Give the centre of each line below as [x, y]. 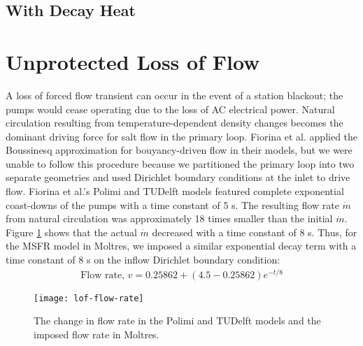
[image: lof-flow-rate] [89, 298]
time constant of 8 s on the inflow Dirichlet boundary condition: [143, 260]
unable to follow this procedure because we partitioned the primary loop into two [180, 163]
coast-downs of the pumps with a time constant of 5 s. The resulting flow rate [172, 204]
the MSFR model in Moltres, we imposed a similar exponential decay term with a [181, 246]
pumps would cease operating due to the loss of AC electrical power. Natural [170, 109]
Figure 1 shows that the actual [71, 232]
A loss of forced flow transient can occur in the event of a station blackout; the [175, 95]
